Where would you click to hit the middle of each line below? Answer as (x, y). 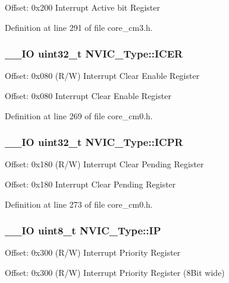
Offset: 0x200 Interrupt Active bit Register (83, 7)
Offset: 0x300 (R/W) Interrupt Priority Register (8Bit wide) (115, 272)
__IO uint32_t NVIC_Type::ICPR (94, 142)
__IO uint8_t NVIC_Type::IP (83, 230)
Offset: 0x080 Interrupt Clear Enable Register (88, 96)
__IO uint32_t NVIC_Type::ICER (94, 54)
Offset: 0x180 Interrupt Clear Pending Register (90, 184)
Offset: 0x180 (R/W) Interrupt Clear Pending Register (104, 164)
